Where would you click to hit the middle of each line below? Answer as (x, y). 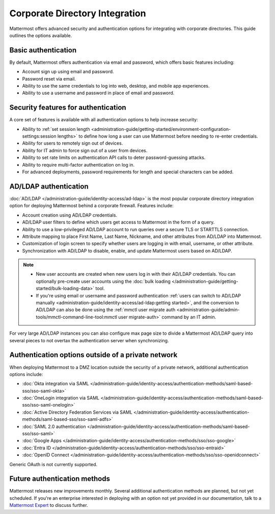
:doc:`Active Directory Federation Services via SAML (77, 412)
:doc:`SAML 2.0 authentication (54, 426)
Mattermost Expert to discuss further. (49, 505)
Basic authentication (43, 50)
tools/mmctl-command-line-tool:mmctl (76, 317)
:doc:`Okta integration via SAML (56, 384)
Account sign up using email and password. (68, 72)
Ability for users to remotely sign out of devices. (73, 143)
